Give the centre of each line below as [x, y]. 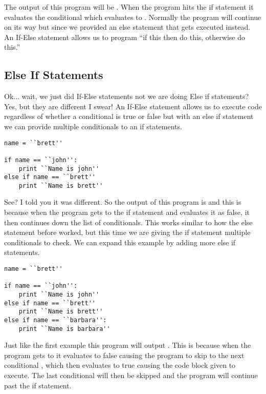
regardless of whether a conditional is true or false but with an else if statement [129, 116]
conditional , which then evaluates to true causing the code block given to [120, 365]
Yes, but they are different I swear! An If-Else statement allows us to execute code [133, 106]
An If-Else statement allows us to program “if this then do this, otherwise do [125, 37]
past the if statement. [38, 385]
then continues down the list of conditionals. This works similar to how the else [128, 222]
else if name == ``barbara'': [56, 320]
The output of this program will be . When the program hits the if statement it [129, 7]
